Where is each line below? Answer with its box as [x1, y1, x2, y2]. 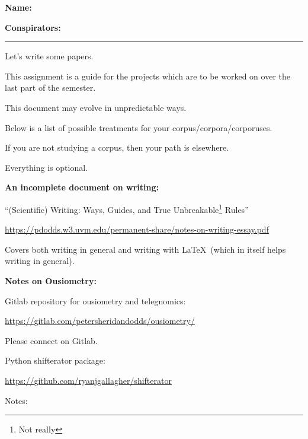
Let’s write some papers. [5, 50, 94, 62]
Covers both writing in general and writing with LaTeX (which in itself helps [5, 243, 286, 255]
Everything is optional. [5, 161, 88, 173]
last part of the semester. [5, 81, 96, 94]
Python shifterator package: [5, 354, 105, 367]
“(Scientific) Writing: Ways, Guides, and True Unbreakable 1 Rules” [5, 201, 249, 215]
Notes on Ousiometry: [5, 274, 97, 287]
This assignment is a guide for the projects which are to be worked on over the [5, 69, 290, 82]
